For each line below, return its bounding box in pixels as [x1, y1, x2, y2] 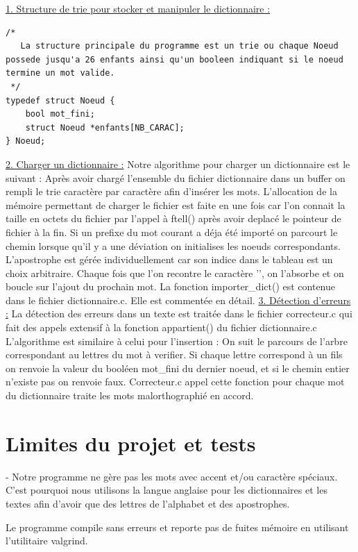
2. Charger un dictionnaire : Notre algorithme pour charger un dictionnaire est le [6, 156, 350, 171]
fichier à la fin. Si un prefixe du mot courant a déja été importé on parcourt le [6, 224, 338, 239]
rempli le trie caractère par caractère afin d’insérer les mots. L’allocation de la [6, 184, 337, 199]
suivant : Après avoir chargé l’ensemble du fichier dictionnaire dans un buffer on [6, 170, 346, 185]
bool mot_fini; [25, 109, 95, 119]
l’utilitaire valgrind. [6, 533, 88, 548]
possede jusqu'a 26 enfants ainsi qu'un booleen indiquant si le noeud [6, 54, 343, 65]
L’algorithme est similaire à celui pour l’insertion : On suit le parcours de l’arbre [6, 333, 348, 348]
